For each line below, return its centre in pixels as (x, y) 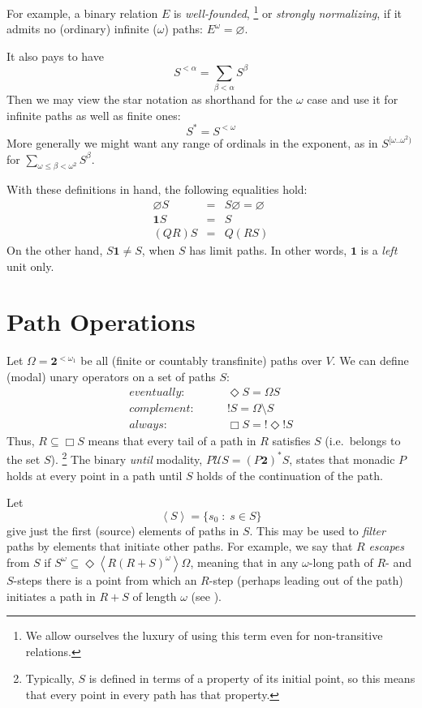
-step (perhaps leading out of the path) (306, 579)
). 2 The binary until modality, (127, 458)
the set (24, 459)
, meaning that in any (244, 562)
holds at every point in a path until (95, 475)
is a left (379, 250)
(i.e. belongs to (363, 440)
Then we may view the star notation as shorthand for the (150, 99)
